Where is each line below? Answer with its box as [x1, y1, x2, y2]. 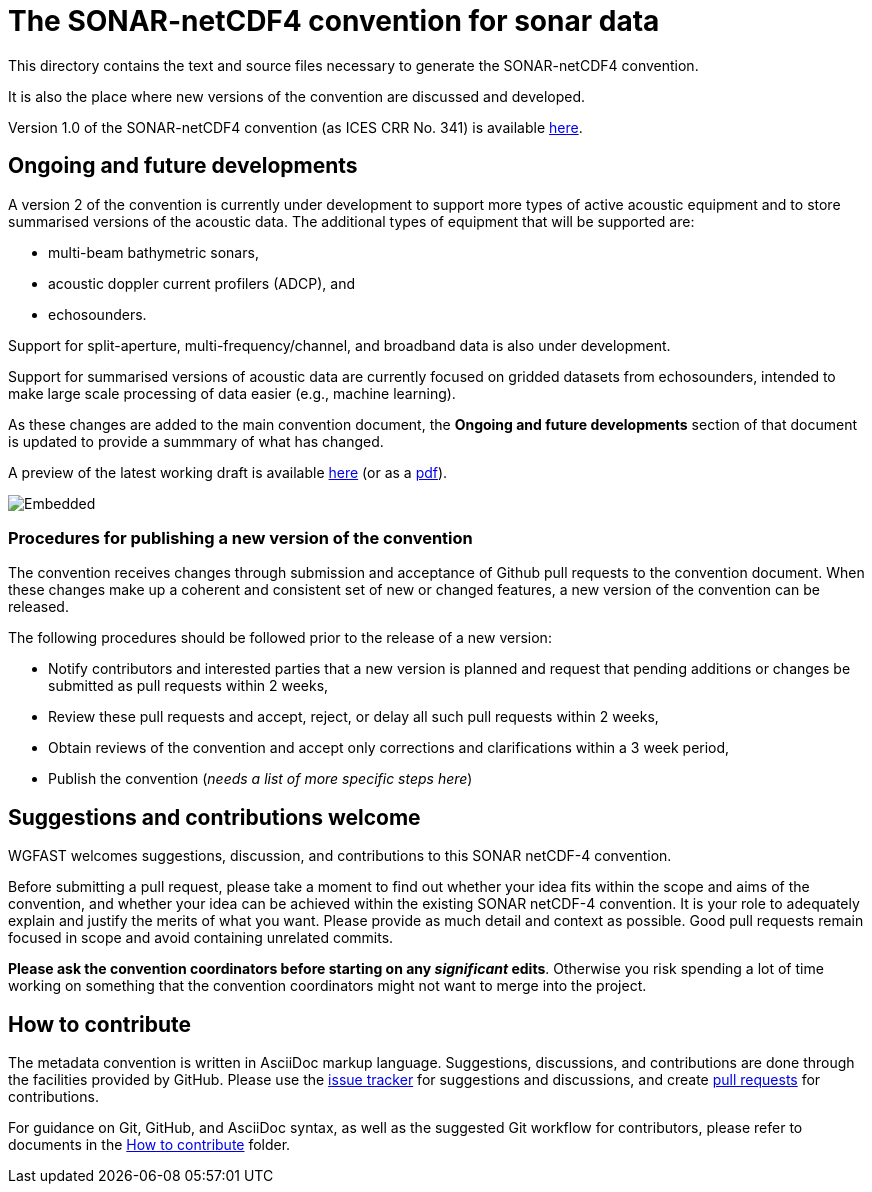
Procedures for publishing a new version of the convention [8, 527, 473, 548]
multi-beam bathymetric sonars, [48, 243, 259, 261]
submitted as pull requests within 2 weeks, [48, 677, 329, 695]
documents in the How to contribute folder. [8, 1136, 291, 1154]
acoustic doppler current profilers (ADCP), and [48, 274, 356, 292]
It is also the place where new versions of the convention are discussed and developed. [8, 87, 586, 105]
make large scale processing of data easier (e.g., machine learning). [8, 384, 456, 402]
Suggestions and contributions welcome [8, 804, 421, 830]
